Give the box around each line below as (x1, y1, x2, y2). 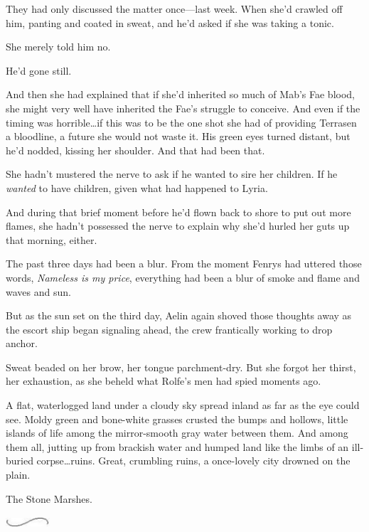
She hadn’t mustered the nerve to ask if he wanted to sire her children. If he (6, 166, 338, 181)
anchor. (6, 336, 38, 351)
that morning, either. (6, 232, 97, 247)
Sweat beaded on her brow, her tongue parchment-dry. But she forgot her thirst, (6, 359, 356, 374)
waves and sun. (6, 284, 71, 299)
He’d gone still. (6, 63, 72, 78)
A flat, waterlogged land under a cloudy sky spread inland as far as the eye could (6, 398, 360, 413)
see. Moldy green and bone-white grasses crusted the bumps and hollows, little (6, 411, 348, 426)
